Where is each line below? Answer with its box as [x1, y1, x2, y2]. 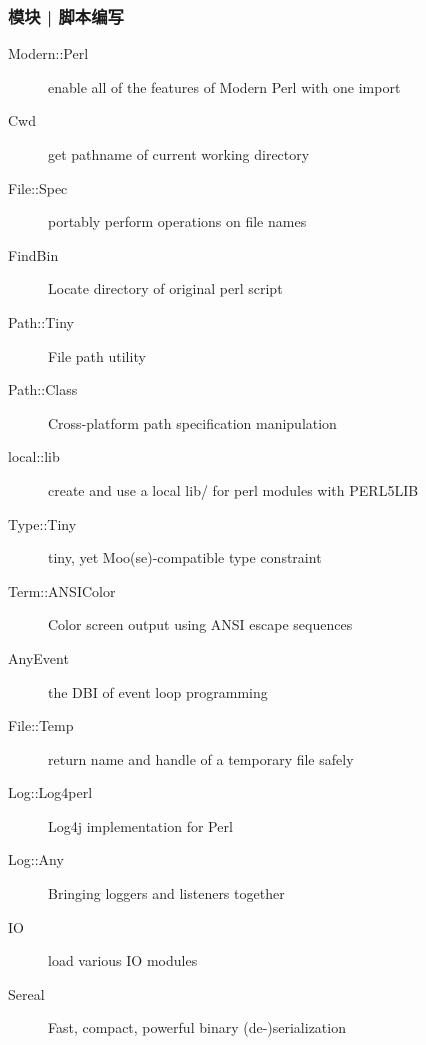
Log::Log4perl [8, 782, 93, 803]
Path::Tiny [8, 311, 74, 332]
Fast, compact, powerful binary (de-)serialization [48, 1017, 346, 1038]
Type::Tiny [8, 513, 77, 534]
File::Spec [8, 177, 68, 198]
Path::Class [8, 379, 78, 400]
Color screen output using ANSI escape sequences [48, 614, 353, 635]
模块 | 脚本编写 [8, 3, 124, 28]
